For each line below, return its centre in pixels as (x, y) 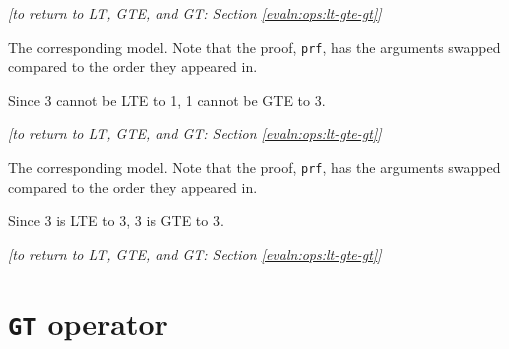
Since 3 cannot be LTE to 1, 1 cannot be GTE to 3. (167, 99)
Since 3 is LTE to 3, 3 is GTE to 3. (116, 220)
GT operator (88, 322)
